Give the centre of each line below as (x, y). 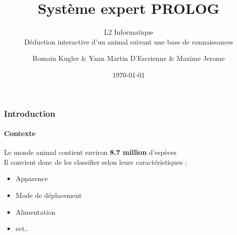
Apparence (32, 178)
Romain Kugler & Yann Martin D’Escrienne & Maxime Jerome (129, 58)
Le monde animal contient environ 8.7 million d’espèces (90, 152)
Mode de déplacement (49, 195)
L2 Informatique (129, 32)
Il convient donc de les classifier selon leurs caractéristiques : (95, 162)
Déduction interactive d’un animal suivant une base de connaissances (129, 41)
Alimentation (35, 211)
